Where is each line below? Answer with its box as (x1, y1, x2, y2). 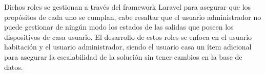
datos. (4, 61, 23, 72)
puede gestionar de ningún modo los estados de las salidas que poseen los (4, 21, 234, 32)
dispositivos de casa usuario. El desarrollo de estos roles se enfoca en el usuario (4, 31, 252, 42)
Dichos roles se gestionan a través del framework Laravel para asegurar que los (4, 2, 251, 12)
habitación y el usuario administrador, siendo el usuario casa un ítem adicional (4, 41, 252, 52)
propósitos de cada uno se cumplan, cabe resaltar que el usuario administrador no (4, 11, 261, 22)
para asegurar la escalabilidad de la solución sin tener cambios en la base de (4, 51, 242, 62)
